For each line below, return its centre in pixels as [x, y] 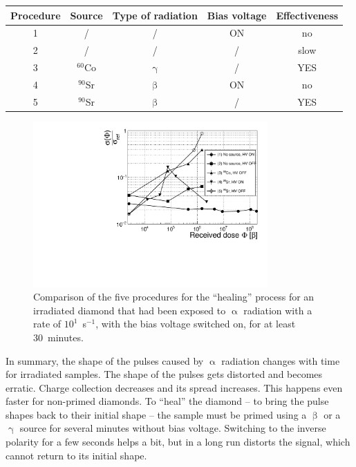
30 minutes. [58, 337]
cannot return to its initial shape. [76, 455]
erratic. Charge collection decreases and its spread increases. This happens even [174, 387]
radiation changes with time [281, 360]
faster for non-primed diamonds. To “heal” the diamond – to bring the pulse [167, 401]
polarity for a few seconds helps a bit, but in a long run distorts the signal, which [178, 442]
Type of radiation [155, 15]
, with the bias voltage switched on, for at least [196, 324]
